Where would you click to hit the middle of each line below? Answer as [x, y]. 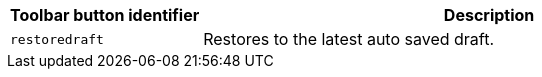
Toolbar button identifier [105, 15]
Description [489, 15]
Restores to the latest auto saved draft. [349, 39]
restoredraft [57, 39]
